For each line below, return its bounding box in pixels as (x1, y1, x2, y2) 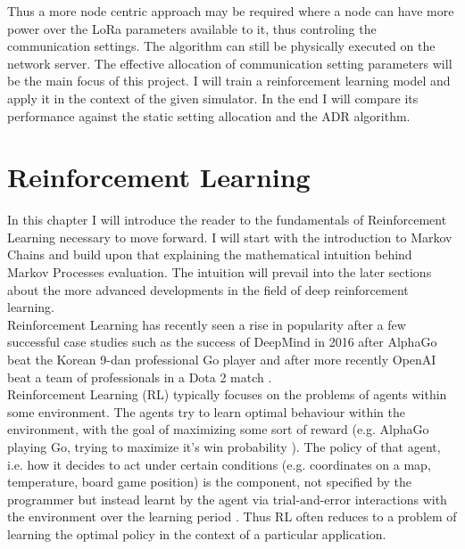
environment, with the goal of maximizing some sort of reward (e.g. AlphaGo (7, 420, 429, 438)
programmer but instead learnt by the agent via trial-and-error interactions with (7, 489, 447, 508)
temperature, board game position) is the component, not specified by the (7, 472, 412, 491)
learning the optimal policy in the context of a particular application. (7, 524, 386, 543)
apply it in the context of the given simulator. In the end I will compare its (7, 88, 419, 107)
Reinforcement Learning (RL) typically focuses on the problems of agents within (7, 385, 447, 404)
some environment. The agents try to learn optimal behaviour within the (7, 402, 405, 421)
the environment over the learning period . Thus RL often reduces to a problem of (7, 507, 457, 526)
